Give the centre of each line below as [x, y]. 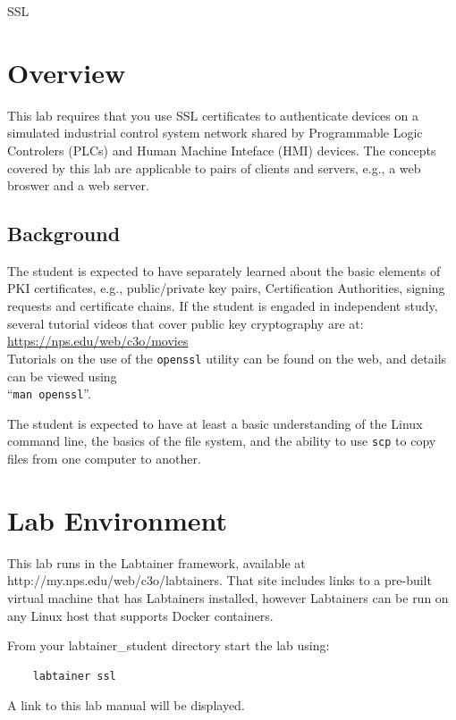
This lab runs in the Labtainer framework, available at [156, 562]
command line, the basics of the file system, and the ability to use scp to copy [222, 441]
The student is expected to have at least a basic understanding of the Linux [215, 423]
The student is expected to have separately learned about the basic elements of [224, 270]
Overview [67, 72]
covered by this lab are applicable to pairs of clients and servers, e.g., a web [214, 167]
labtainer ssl [74, 676]
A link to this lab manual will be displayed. [126, 705]
